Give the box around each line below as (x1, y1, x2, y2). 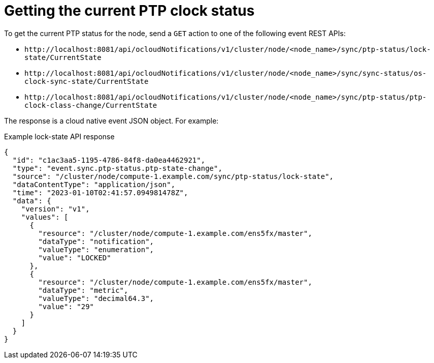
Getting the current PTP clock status (4, 2, 255, 19)
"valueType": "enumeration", (38, 245, 154, 254)
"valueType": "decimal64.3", (38, 294, 154, 302)
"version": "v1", (21, 204, 90, 213)
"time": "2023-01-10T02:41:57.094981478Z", (12, 188, 188, 197)
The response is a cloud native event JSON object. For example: (4, 116, 219, 125)
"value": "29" (38, 302, 94, 311)
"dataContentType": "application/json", (12, 180, 176, 189)
